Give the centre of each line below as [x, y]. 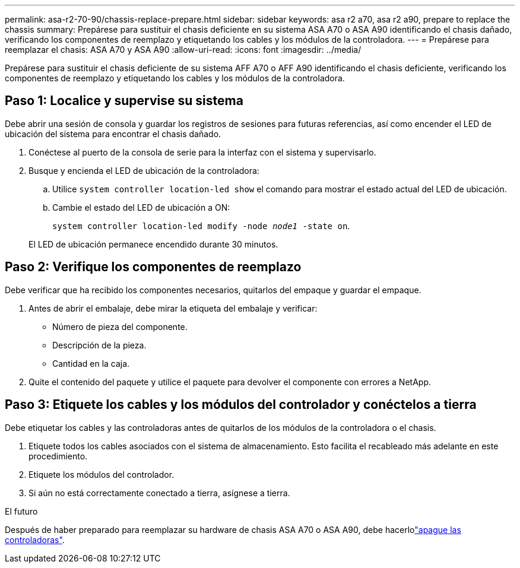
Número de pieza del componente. [120, 326]
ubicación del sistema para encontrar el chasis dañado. [113, 134]
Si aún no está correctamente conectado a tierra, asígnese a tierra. [159, 493]
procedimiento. [58, 456]
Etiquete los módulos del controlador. [102, 474]
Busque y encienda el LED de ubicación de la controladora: [144, 170]
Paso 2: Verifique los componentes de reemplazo [153, 267]
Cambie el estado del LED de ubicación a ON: [141, 207]
